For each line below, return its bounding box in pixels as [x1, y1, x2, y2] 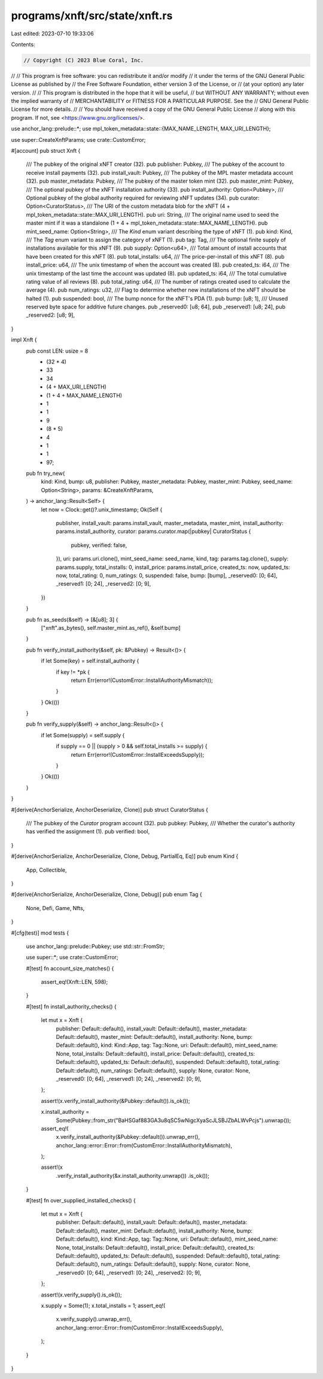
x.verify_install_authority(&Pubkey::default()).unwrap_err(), [56, 1133, 200, 1141]
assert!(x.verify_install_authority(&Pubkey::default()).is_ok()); [41, 1097, 190, 1104]
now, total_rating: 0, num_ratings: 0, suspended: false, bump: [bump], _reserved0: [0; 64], [56, 572, 278, 579]
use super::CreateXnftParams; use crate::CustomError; [11, 136, 146, 143]
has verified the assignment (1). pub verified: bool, [26, 828, 150, 835]
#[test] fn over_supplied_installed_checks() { [26, 1196, 136, 1204]
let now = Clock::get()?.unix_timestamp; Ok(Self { [41, 506, 163, 513]
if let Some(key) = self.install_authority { [41, 657, 139, 665]
